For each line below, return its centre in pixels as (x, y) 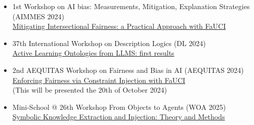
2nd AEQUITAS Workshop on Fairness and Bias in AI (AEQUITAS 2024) (128, 70)
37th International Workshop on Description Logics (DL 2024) (109, 43)
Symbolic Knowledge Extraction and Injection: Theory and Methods (119, 117)
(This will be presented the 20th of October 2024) (90, 90)
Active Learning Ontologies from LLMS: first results (93, 53)
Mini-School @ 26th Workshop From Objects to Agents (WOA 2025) (119, 107)
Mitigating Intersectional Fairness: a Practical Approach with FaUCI (119, 26)
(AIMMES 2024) (38, 16)
